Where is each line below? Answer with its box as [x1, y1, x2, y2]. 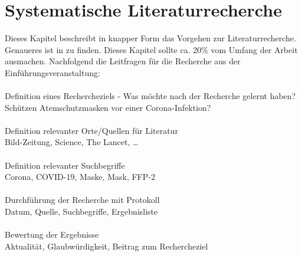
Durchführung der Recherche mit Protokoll [5, 193, 160, 206]
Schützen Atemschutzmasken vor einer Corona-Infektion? [5, 101, 211, 113]
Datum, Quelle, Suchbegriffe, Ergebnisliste [5, 205, 158, 218]
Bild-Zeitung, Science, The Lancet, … [5, 136, 139, 148]
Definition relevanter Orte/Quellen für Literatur [5, 124, 178, 136]
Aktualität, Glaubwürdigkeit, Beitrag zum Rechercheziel [5, 239, 208, 252]
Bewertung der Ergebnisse [5, 228, 99, 241]
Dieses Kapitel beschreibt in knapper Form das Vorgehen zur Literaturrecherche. [5, 32, 296, 44]
